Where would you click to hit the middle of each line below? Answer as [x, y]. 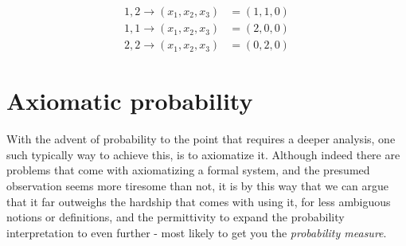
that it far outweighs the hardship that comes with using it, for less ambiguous [199, 201]
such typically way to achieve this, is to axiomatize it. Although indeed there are [203, 154]
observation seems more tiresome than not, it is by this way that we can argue [198, 185]
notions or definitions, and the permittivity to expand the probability [176, 217]
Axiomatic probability [130, 101]
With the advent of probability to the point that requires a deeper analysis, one [201, 139]
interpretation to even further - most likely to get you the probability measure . [197, 232]
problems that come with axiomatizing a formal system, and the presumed [188, 170]
